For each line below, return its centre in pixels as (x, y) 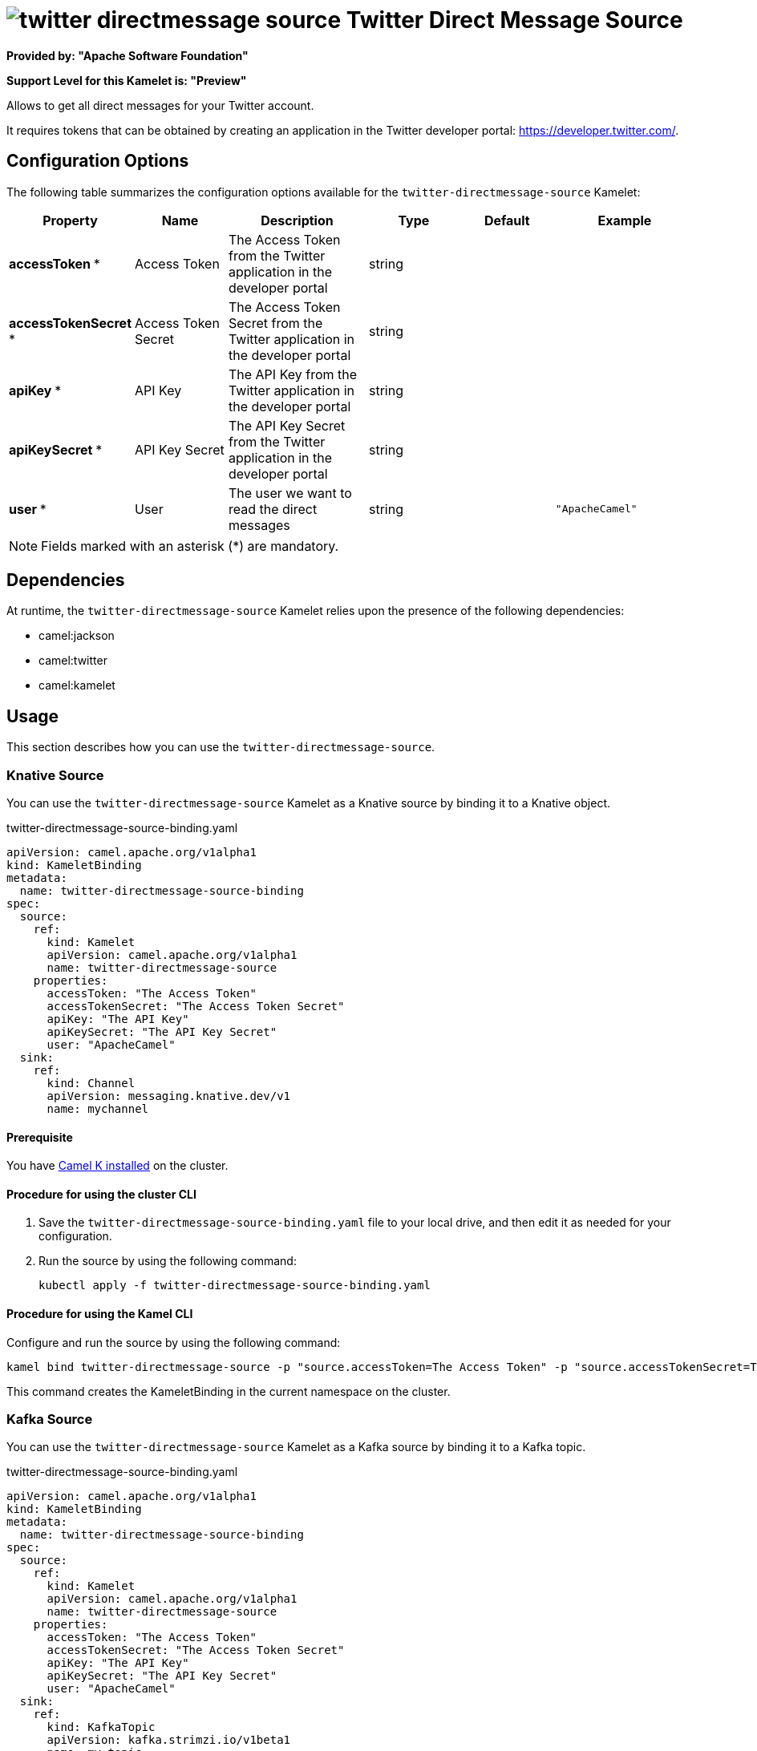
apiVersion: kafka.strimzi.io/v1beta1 (169, 1740)
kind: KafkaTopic (101, 1727)
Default (507, 220)
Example (625, 220)
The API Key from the (293, 374)
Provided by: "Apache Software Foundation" (128, 55)
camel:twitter (73, 661)
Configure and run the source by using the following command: (174, 1342)
